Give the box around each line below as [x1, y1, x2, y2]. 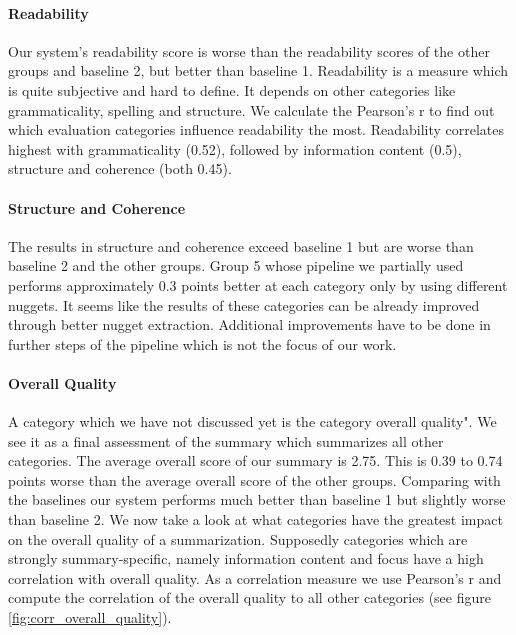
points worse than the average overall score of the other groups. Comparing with [8, 469, 501, 490]
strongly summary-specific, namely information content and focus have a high [8, 548, 484, 569]
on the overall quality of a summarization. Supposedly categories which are [8, 528, 468, 549]
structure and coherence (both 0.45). [8, 158, 232, 179]
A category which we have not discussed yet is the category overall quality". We [8, 411, 497, 432]
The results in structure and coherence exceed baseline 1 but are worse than [8, 235, 474, 256]
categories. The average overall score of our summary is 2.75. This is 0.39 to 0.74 [8, 450, 503, 471]
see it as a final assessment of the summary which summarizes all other [8, 430, 444, 451]
